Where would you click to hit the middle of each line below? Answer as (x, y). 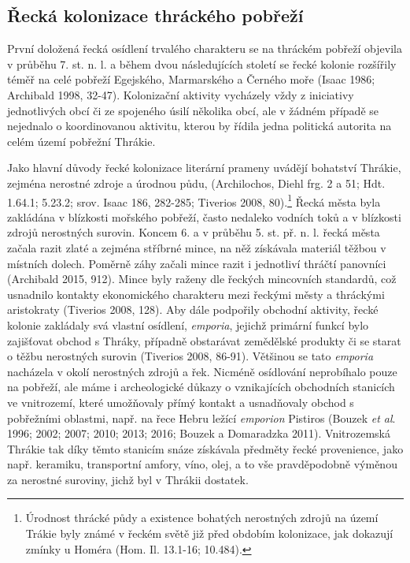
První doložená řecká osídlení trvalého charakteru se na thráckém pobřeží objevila (205, 48)
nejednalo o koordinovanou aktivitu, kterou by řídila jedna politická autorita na (199, 126)
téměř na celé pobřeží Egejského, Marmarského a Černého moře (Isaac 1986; (191, 79)
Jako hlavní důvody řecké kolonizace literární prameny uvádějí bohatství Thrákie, (204, 168)
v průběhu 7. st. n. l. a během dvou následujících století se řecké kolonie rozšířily (202, 63)
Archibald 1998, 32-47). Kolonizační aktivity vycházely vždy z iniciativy (181, 94)
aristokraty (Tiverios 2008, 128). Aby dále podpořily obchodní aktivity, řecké (193, 309)
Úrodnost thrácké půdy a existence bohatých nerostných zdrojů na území (202, 518)
